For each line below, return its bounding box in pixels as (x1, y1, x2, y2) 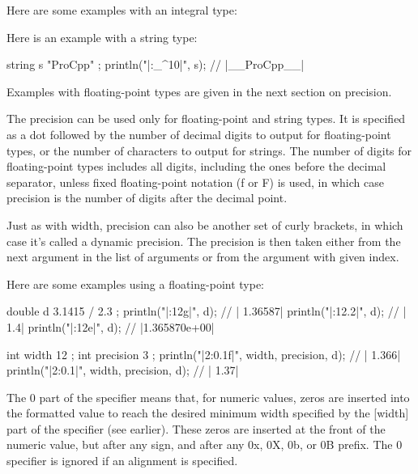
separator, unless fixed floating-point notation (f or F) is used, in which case (6, 173, 384, 190)
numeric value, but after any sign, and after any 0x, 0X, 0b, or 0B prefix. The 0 (6, 436, 403, 453)
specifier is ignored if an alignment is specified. (6, 452, 238, 469)
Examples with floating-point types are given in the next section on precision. (6, 83, 392, 99)
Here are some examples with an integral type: (6, 2, 237, 18)
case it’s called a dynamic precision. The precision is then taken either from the (6, 232, 401, 249)
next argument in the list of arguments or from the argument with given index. (6, 248, 399, 265)
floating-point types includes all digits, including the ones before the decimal (6, 158, 386, 175)
